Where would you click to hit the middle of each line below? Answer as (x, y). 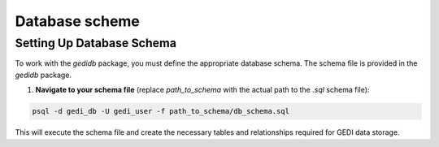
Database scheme (77, 21)
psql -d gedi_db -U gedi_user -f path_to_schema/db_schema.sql (161, 111)
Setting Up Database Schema (96, 43)
